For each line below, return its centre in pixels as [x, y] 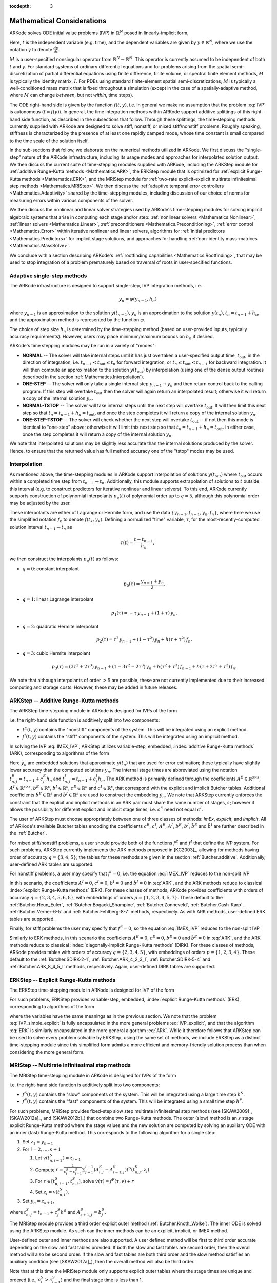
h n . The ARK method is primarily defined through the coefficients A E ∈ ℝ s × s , [179, 779]
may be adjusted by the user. [40, 503]
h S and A [71, 1212]
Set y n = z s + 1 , [38, 1202]
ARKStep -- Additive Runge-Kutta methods [64, 701]
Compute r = [49, 1170]
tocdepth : [20, 6]
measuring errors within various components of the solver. [71, 200]
